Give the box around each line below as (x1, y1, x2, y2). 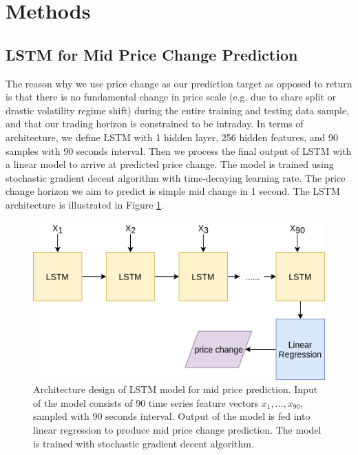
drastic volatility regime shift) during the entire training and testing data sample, (6, 103, 350, 117)
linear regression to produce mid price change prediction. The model (33, 422, 322, 436)
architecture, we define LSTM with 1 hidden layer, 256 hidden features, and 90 (6, 129, 339, 144)
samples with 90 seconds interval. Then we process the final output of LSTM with (6, 143, 352, 158)
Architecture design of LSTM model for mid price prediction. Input (33, 382, 318, 396)
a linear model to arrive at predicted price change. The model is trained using (6, 157, 334, 171)
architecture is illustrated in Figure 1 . (6, 197, 164, 211)
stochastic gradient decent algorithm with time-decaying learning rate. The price (6, 170, 346, 184)
